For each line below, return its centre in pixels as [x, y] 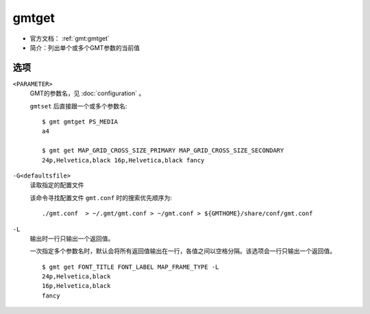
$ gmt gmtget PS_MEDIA [80, 122]
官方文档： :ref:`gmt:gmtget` [70, 38]
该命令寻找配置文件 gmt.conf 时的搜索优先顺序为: [101, 197]
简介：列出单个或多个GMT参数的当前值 [85, 47]
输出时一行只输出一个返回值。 [72, 238]
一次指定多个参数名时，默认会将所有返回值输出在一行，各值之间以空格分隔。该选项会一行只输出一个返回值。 [183, 251]
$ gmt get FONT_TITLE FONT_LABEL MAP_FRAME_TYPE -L [131, 267]
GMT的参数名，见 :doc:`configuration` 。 [87, 93]
